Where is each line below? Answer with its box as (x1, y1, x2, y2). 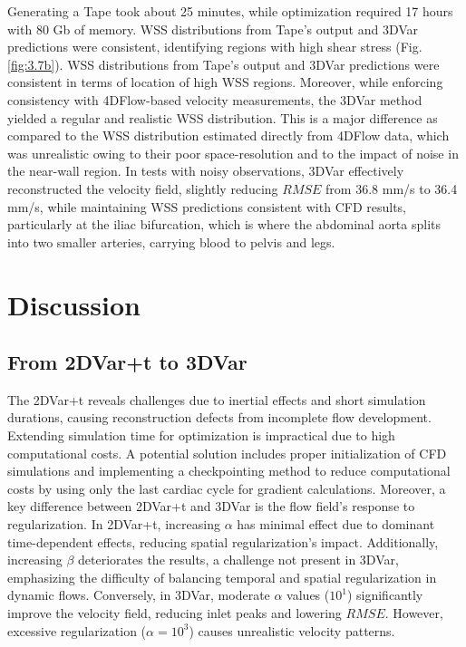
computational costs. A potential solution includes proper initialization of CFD (7, 443, 447, 462)
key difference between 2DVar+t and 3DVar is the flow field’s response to (7, 497, 415, 516)
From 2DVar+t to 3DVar (7, 348, 248, 376)
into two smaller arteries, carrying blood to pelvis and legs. (7, 232, 335, 251)
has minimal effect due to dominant (237, 515, 435, 534)
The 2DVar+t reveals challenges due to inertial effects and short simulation (7, 390, 426, 409)
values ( (286, 585, 330, 604)
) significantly (346, 585, 423, 604)
